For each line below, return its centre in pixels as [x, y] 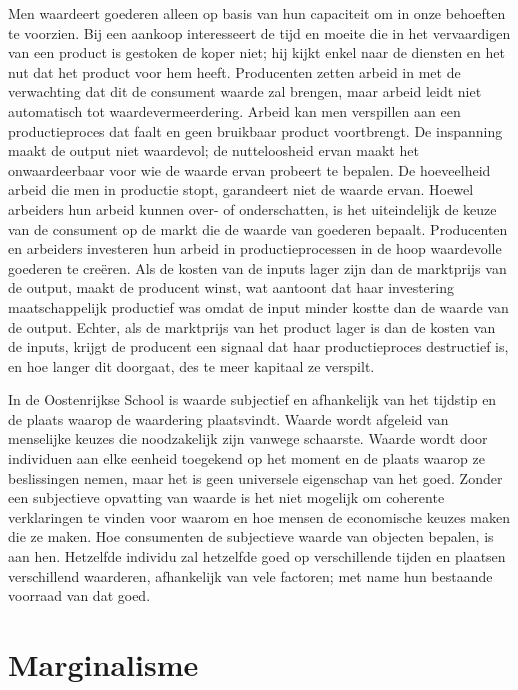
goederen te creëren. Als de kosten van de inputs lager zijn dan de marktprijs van [257, 267]
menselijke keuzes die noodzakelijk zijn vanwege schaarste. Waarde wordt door [248, 438]
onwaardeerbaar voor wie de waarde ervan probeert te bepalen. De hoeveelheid [249, 169]
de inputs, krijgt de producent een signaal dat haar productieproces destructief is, [258, 346]
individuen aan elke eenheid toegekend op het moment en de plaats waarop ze [246, 458]
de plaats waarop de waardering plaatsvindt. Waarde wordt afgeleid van [228, 418]
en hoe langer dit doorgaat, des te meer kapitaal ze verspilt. [191, 365]
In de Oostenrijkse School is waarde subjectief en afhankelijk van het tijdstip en [252, 399]
